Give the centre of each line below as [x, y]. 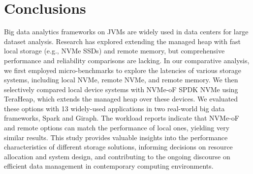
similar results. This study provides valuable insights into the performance [116, 137]
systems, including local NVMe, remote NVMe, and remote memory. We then [121, 80]
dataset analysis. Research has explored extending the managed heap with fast [122, 41]
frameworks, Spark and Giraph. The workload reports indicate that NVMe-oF [122, 118]
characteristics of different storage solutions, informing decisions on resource [118, 147]
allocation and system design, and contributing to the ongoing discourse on [117, 156]
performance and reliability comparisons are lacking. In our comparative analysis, [127, 60]
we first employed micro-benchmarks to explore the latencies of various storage [123, 70]
